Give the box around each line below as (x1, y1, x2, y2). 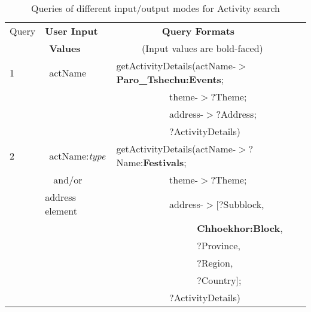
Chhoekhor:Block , (197, 221, 283, 235)
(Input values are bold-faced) (141, 41, 263, 55)
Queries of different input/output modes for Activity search (31, 1, 280, 15)
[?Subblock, (216, 197, 264, 211)
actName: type (49, 148, 106, 163)
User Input (45, 24, 98, 38)
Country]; (201, 273, 242, 287)
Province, (201, 238, 240, 252)
